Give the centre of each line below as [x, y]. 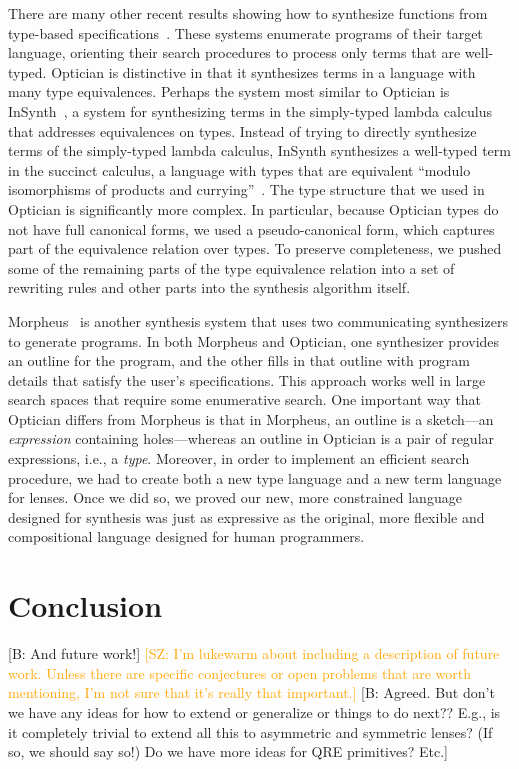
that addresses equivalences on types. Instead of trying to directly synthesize [242, 130]
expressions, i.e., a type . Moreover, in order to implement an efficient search [239, 458]
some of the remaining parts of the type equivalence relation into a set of [231, 267]
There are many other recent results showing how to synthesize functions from [248, 13]
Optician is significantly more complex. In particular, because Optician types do [253, 208]
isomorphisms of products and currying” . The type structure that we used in [246, 189]
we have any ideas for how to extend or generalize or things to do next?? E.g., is [254, 711]
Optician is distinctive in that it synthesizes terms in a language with [263, 71]
